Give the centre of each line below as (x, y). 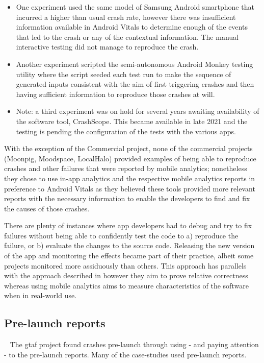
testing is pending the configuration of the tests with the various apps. (126, 131)
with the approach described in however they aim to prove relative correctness (126, 275)
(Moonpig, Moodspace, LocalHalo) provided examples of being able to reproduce (130, 158)
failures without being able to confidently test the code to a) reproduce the (121, 235)
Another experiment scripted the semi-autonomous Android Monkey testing (135, 64)
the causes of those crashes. (47, 208)
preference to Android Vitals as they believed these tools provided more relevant (130, 188)
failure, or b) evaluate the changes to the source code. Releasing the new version (129, 245)
